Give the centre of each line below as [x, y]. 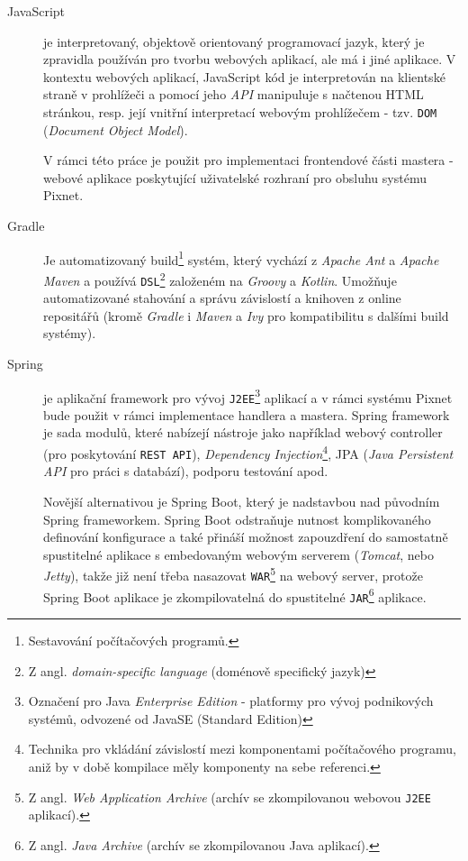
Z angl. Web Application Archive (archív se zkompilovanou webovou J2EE [229, 797]
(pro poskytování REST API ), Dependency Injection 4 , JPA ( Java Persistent [248, 452]
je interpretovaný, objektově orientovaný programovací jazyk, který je [234, 41]
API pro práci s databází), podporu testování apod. [186, 471]
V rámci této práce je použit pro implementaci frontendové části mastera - [248, 160]
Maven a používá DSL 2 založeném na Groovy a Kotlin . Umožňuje [220, 279]
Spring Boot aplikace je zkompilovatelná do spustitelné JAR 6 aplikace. [235, 595]
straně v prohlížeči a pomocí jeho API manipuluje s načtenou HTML [234, 94]
